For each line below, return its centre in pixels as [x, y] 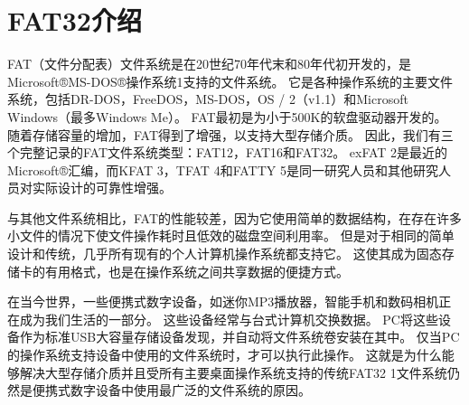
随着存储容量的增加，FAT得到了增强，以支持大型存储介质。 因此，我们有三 [230, 134]
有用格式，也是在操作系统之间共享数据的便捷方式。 [197, 271]
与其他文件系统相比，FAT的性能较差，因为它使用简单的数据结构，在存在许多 [235, 217]
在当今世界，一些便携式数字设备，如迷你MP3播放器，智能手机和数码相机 [223, 301]
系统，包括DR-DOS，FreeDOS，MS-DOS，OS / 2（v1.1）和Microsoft [208, 99]
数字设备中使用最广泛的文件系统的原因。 [190, 390]
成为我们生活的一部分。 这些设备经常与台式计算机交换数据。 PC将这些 [229, 319]
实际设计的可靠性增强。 [102, 188]
